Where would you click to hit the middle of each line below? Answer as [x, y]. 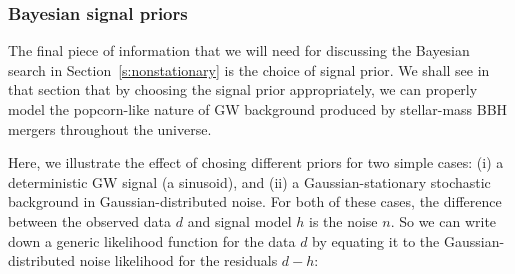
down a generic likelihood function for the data [152, 240]
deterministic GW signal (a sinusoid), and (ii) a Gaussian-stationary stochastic [249, 181]
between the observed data [90, 220]
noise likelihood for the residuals [178, 260]
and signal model [239, 220]
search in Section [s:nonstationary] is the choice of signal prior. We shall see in [249, 69]
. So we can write [443, 220]
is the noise [343, 220]
